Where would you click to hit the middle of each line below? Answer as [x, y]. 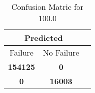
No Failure [61, 52]
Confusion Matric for [47, 7]
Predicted [44, 38]
